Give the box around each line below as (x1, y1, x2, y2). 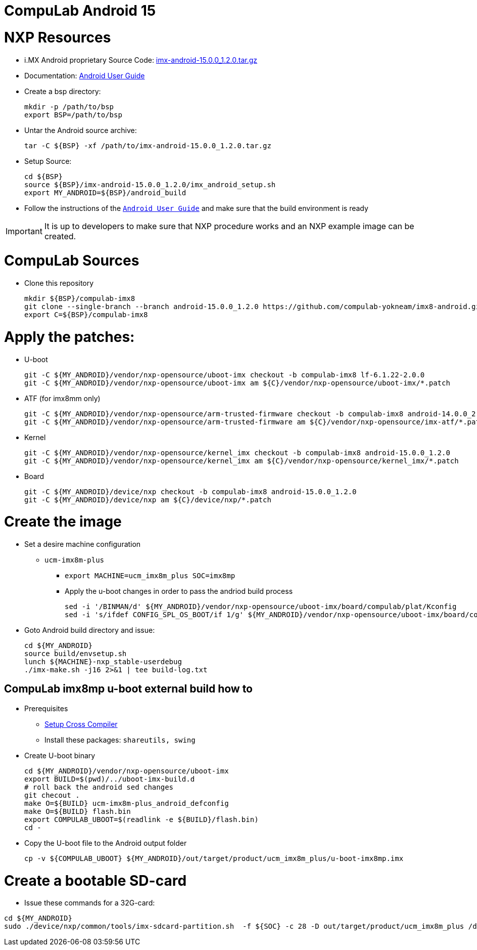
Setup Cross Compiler (44, 719, 118, 728)
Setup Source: (24, 156, 72, 165)
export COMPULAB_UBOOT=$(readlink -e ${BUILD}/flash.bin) (24, 815, 259, 824)
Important (6, 226, 42, 236)
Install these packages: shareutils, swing (44, 735, 196, 744)
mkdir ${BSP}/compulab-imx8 (24, 294, 135, 303)
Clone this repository (24, 279, 94, 287)
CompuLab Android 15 (4, 2, 156, 19)
